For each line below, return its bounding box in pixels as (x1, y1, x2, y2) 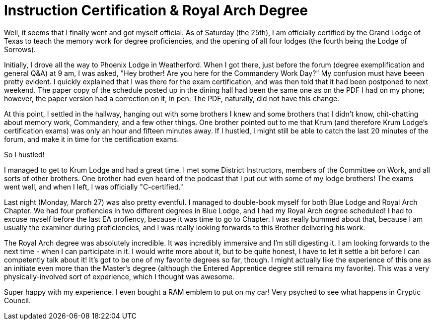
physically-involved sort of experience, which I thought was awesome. (4, 272, 235, 281)
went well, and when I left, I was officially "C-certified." (4, 182, 183, 191)
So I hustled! (4, 150, 45, 159)
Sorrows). (4, 45, 36, 54)
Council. (4, 296, 31, 305)
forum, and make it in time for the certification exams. (4, 134, 179, 143)
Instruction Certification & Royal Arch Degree (4, 2, 308, 19)
